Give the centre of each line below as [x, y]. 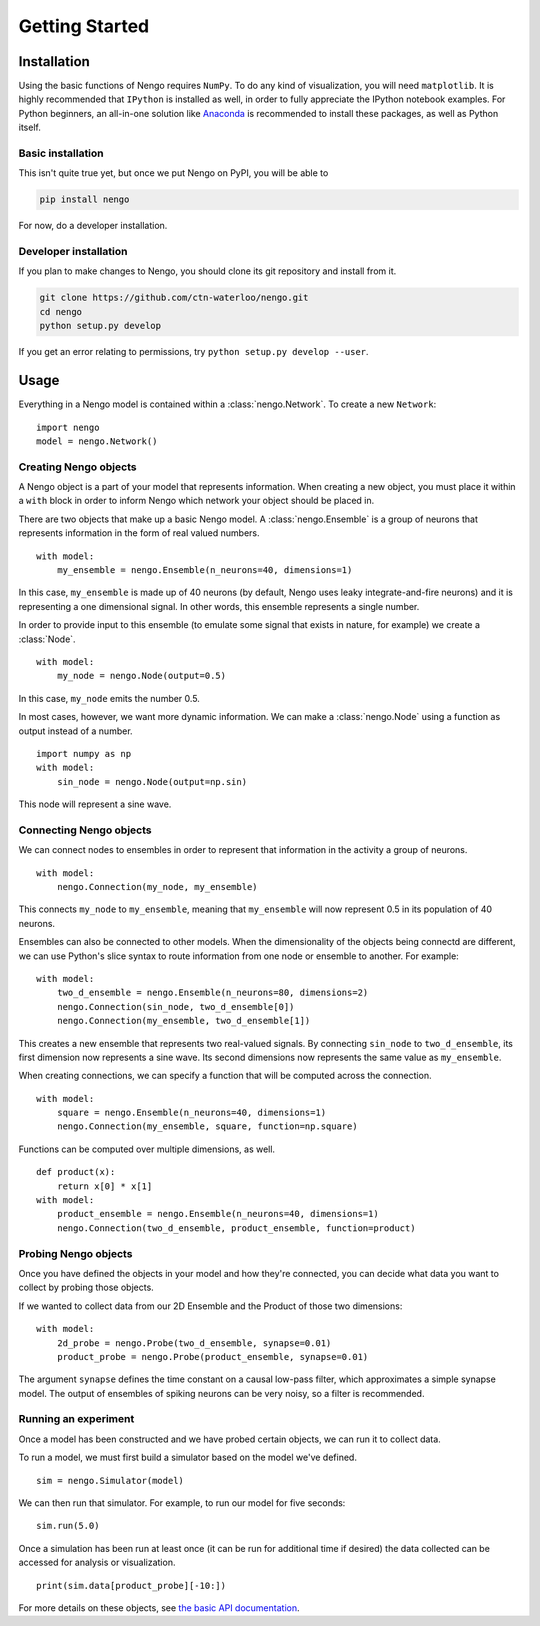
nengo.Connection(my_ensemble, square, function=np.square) [207, 1126]
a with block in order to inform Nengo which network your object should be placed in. [196, 501]
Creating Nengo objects [77, 467]
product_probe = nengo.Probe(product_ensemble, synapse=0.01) [212, 1356]
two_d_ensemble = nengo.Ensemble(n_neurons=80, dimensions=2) [212, 993]
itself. [30, 127]
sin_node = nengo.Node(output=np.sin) [152, 781]
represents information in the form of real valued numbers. [139, 533]
